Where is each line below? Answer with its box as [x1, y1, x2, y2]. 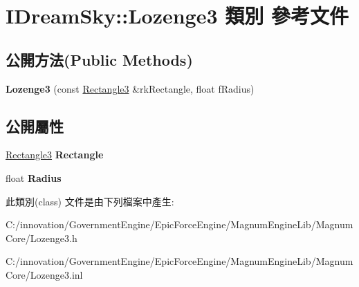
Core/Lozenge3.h [6, 230, 77, 245]
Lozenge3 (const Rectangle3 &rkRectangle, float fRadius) [6, 81, 255, 95]
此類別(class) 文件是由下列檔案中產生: [6, 194, 174, 208]
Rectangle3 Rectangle [6, 147, 104, 162]
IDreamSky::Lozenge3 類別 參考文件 [6, 1, 349, 30]
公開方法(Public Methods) [6, 48, 193, 70]
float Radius [6, 170, 62, 185]
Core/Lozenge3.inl [6, 267, 83, 281]
